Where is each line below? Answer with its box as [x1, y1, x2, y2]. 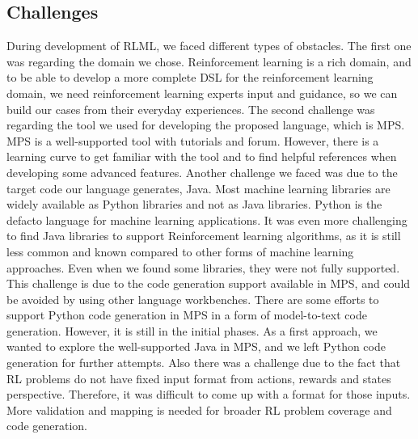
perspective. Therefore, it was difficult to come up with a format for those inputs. [6, 386, 411, 403]
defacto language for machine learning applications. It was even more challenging [6, 211, 407, 228]
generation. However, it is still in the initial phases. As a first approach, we [6, 322, 378, 339]
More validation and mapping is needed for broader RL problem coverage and [6, 401, 392, 418]
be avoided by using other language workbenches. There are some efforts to [6, 290, 379, 307]
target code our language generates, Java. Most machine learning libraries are [6, 179, 391, 196]
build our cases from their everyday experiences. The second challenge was [6, 100, 375, 117]
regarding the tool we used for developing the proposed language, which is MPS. [6, 116, 405, 133]
